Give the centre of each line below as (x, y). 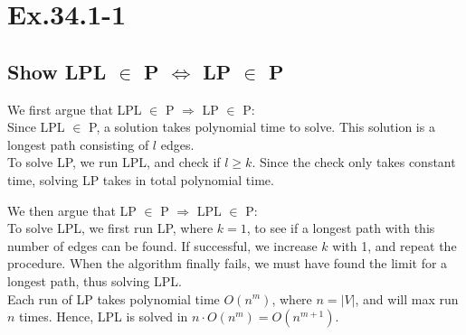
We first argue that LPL (75, 109)
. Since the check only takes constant (354, 162)
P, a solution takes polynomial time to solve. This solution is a (262, 127)
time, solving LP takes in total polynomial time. (141, 179)
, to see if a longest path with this (341, 228)
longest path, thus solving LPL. (95, 280)
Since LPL (36, 127)
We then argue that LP (72, 210)
